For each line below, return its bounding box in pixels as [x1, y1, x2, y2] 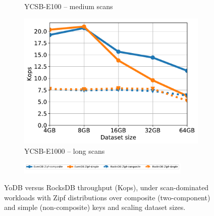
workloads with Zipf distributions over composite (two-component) [4, 192, 210, 202]
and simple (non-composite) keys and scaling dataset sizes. [4, 202, 186, 212]
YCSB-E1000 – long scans [24, 145, 105, 156]
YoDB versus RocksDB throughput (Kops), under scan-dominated [4, 182, 209, 193]
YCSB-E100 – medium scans [24, 1, 113, 11]
